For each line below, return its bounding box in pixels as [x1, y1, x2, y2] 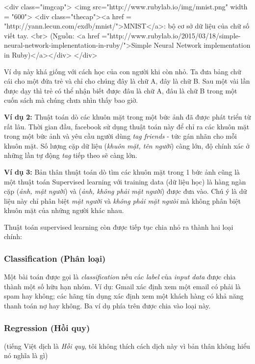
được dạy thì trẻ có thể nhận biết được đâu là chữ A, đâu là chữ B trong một [4, 85, 237, 95]
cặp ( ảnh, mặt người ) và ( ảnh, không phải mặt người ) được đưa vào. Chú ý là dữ [4, 186, 247, 196]
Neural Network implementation [153, 40, 251, 50]
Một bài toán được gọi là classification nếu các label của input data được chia [4, 272, 236, 282]
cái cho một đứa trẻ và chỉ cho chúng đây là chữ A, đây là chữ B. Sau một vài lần [4, 76, 250, 86]
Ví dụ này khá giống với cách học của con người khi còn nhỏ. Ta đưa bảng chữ [4, 66, 241, 76]
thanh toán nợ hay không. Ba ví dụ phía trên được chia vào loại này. [4, 301, 211, 311]
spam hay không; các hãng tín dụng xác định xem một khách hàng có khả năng [4, 291, 244, 301]
